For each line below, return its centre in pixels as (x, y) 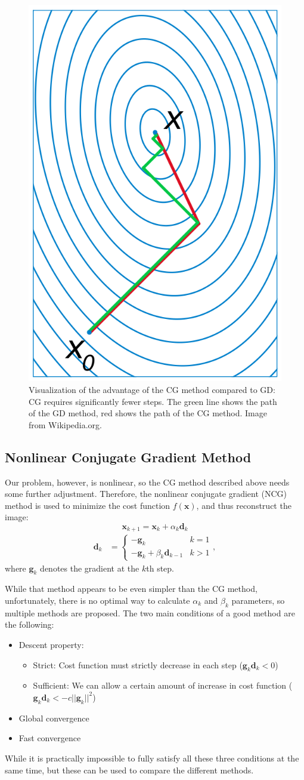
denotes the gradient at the (90, 568)
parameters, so (258, 600)
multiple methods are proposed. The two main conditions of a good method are (150, 612)
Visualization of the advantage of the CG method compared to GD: (152, 389)
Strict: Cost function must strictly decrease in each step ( (138, 664)
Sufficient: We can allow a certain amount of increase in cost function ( (163, 685)
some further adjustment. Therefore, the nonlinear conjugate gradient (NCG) (146, 494)
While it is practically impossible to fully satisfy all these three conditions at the (152, 758)
